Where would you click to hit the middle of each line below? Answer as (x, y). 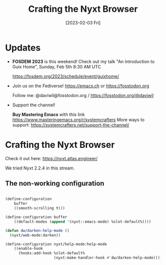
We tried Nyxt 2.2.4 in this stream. (40, 168)
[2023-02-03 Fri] (83, 23)
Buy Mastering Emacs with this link (48, 114)
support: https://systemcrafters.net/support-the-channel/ (71, 125)
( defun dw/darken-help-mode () (37, 231)
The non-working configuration (55, 183)
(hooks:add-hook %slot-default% (51, 253)
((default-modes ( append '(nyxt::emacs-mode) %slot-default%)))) (83, 222)
